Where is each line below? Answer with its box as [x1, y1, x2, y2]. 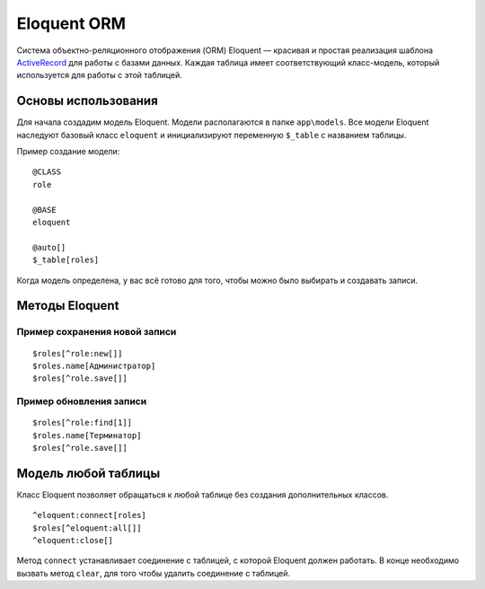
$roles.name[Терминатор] [32, 430, 142, 440]
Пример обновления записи [16, 395, 147, 408]
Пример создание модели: [16, 146, 120, 157]
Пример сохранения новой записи [16, 326, 177, 338]
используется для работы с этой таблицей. [16, 70, 183, 81]
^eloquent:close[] [32, 535, 114, 546]
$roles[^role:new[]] [32, 348, 123, 358]
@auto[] [32, 242, 66, 252]
